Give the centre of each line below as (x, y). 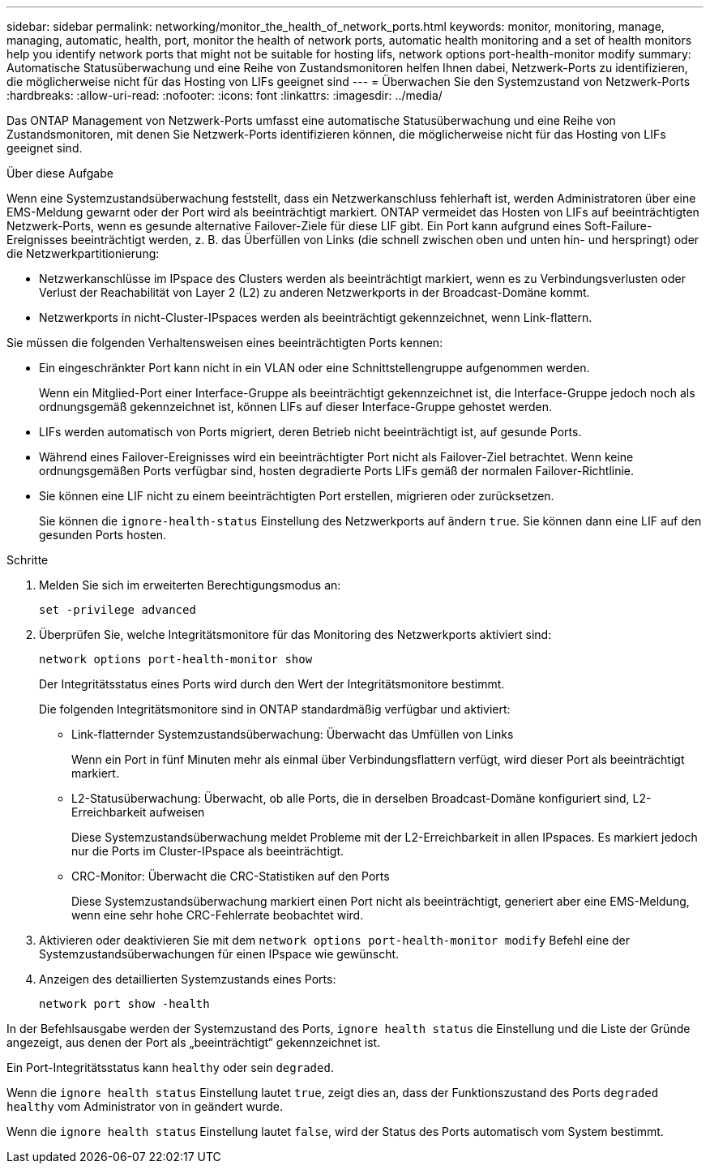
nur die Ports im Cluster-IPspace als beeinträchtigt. (208, 851)
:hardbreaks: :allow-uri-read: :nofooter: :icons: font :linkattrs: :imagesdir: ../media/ (225, 95)
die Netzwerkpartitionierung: (83, 253)
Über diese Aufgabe (60, 173)
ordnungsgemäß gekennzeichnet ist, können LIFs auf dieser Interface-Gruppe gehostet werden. (295, 407)
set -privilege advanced (118, 610)
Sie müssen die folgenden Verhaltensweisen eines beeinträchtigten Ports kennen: (225, 343)
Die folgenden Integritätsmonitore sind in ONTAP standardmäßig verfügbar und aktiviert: (275, 709)
